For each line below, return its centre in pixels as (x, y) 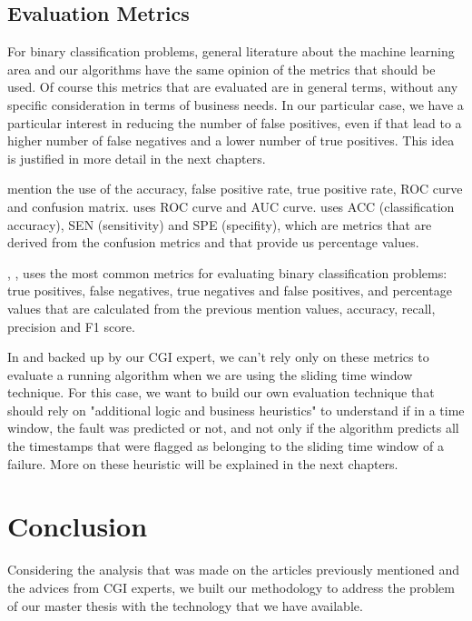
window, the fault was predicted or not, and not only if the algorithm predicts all (233, 428)
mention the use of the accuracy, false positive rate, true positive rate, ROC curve (235, 189)
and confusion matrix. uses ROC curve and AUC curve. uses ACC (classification (231, 206)
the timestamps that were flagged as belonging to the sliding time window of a (226, 446)
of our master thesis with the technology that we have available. (185, 605)
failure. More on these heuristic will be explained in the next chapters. (203, 463)
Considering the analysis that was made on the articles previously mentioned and (233, 570)
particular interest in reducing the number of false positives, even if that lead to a (235, 122)
